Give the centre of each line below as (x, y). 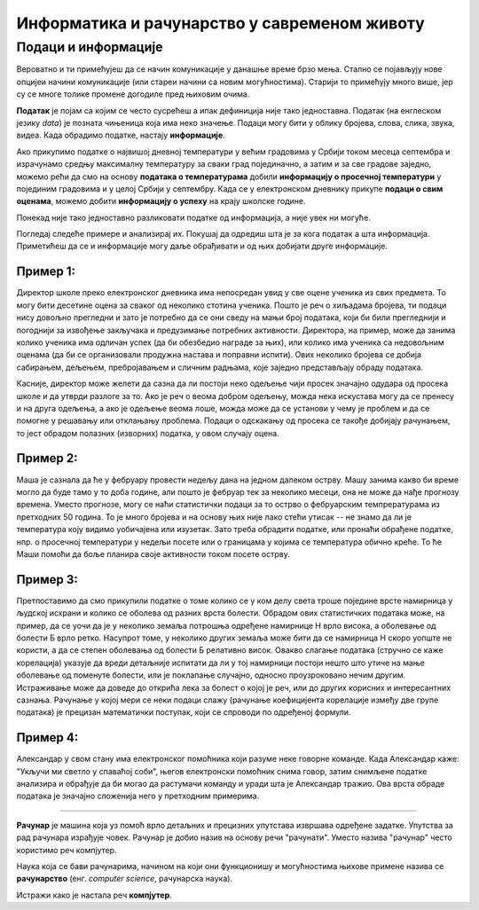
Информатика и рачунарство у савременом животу (220, 23)
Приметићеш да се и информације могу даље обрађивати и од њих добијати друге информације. (202, 246)
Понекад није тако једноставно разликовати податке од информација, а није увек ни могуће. (194, 217)
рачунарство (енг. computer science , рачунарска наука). (125, 879)
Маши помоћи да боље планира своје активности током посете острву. (153, 553)
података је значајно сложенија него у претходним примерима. (138, 796)
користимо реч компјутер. (67, 850)
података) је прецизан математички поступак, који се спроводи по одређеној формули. (184, 712)
